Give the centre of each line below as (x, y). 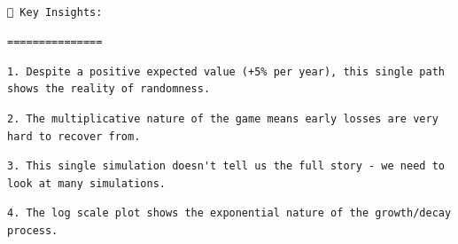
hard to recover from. (74, 136)
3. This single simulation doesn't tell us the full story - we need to (226, 166)
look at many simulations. (86, 183)
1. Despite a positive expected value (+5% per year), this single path (226, 71)
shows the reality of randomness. (109, 89)
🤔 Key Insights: (55, 12)
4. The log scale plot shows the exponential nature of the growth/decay (229, 213)
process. (33, 230)
